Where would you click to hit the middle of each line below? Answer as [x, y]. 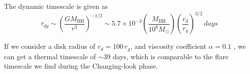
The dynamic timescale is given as [56, 6]
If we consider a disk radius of [50, 46]
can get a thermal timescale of [50, 56]
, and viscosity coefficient [168, 46]
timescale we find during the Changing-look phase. [81, 66]
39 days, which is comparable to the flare [166, 56]
